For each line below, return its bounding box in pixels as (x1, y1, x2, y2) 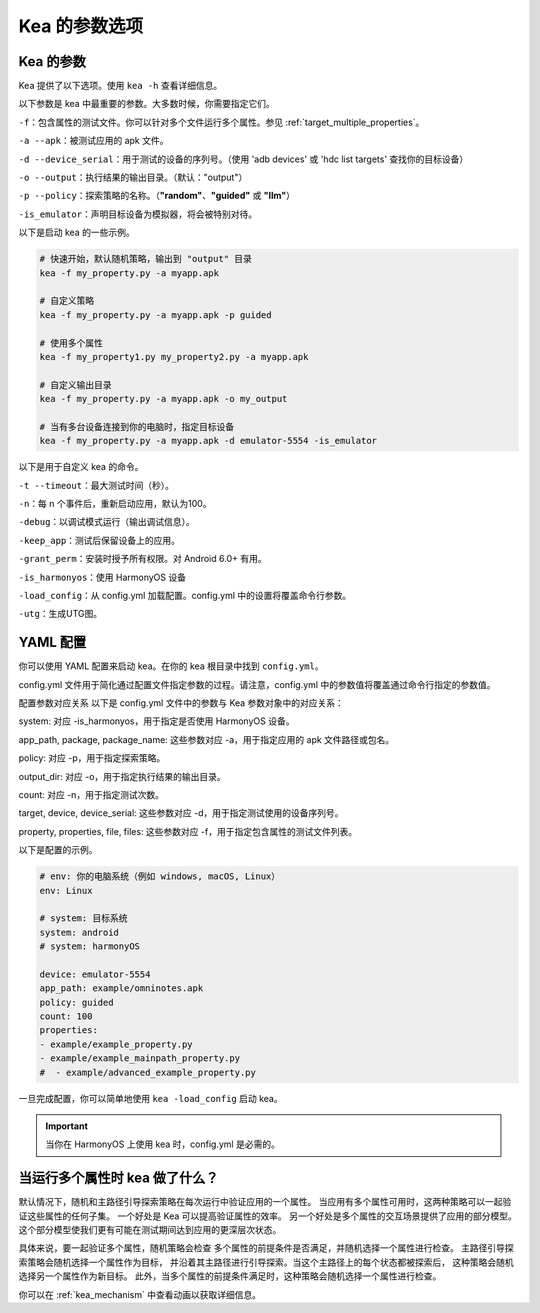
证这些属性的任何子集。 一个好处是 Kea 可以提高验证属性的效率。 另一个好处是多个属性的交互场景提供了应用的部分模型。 (18, 1210, 517, 1222)
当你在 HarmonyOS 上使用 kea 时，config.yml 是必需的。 (45, 1138, 280, 1150)
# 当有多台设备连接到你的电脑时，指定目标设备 (39, 421, 235, 432)
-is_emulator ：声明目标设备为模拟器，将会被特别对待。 (18, 208, 258, 220)
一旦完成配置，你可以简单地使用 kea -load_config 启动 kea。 (18, 1092, 284, 1104)
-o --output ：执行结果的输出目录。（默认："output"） (18, 171, 248, 184)
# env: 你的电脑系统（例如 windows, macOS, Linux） (39, 871, 281, 882)
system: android (39, 926, 120, 938)
